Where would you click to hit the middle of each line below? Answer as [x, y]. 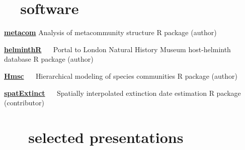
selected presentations [106, 137]
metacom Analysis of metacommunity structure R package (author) [110, 32]
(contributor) [24, 103]
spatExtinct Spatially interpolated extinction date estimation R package [122, 93]
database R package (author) [49, 59]
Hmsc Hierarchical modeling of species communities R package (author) [121, 76]
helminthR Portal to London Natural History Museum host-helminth [117, 49]
